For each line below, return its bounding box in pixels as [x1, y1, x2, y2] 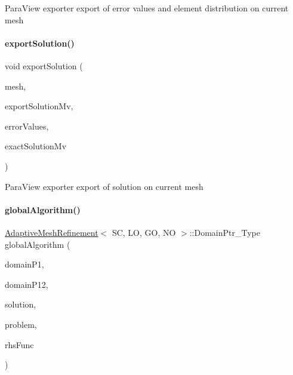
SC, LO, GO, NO [112, 226, 176, 238]
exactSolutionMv [5, 140, 67, 152]
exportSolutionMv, [5, 100, 73, 112]
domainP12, [5, 278, 48, 290]
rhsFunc [5, 338, 34, 351]
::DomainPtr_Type [189, 226, 261, 238]
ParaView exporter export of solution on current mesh [5, 180, 203, 192]
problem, [5, 318, 37, 330]
